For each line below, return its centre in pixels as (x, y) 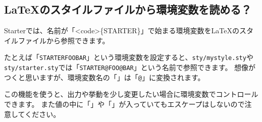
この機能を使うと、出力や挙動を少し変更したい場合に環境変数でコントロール (131, 94)
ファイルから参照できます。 (64, 40)
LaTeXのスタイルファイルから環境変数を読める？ (128, 9)
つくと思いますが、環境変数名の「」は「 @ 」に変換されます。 (104, 77)
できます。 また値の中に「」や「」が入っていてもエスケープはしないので (124, 104)
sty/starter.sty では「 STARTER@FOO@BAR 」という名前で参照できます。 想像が (130, 67)
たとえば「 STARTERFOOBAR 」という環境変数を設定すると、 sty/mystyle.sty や (129, 57)
